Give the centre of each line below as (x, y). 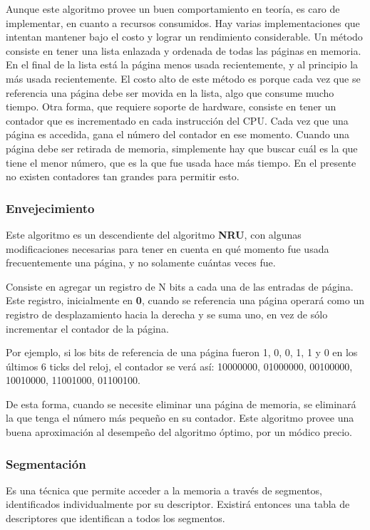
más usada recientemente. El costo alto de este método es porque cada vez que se (183, 78)
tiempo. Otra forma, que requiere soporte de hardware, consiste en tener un (171, 106)
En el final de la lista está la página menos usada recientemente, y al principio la (182, 64)
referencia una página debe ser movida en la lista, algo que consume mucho (170, 92)
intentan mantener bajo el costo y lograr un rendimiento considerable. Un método (184, 37)
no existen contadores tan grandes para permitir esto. (123, 176)
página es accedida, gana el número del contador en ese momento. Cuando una (178, 134)
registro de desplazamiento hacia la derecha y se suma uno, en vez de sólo (167, 314)
